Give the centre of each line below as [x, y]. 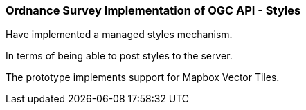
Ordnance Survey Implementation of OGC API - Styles [153, 10]
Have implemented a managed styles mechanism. [119, 35]
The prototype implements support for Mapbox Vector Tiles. [143, 77]
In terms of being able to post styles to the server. [119, 56]
